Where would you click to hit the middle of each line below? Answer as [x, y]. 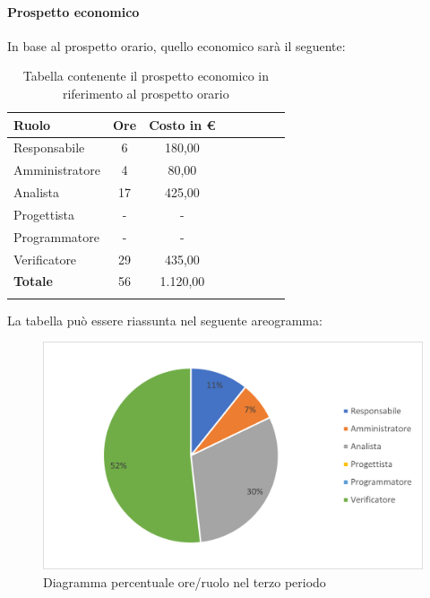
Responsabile [49, 147]
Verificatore [45, 259]
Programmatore [56, 236]
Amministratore [57, 170]
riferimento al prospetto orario [146, 93]
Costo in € [182, 124]
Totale [33, 281]
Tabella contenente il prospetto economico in [146, 76]
